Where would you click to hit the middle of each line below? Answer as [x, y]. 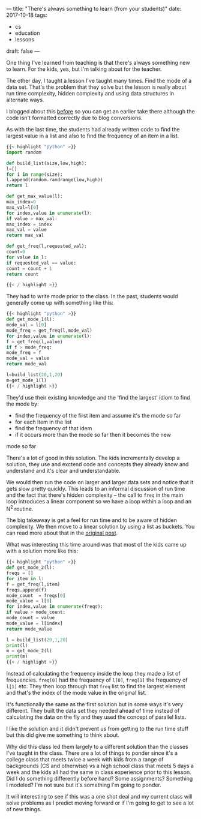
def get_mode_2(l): [31, 568]
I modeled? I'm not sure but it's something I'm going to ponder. [84, 785]
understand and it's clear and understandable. [64, 470]
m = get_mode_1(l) [26, 380]
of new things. [24, 809]
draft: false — [23, 51]
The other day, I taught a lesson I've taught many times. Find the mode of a [99, 81]
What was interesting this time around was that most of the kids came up [97, 545]
